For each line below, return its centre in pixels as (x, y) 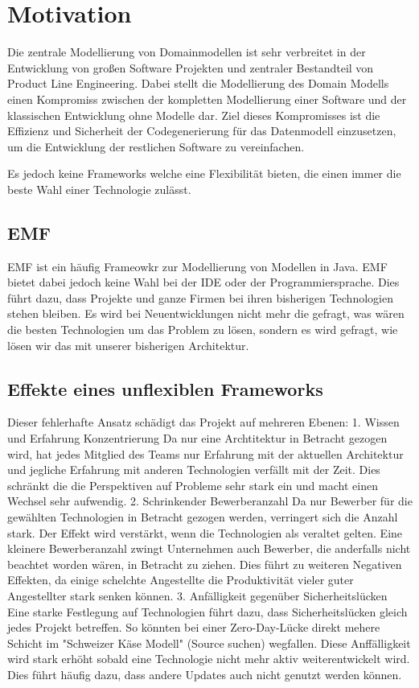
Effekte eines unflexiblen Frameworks (165, 388)
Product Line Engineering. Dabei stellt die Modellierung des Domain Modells (198, 83)
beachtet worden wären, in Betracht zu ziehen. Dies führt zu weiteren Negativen (205, 564)
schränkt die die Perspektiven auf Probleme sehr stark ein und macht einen (193, 485)
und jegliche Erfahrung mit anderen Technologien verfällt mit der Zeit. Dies (194, 470)
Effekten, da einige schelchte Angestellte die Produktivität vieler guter (181, 580)
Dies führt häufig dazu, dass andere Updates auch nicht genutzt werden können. (205, 674)
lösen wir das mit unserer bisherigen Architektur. (128, 345)
